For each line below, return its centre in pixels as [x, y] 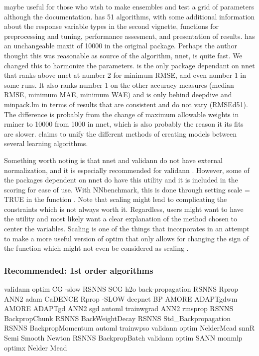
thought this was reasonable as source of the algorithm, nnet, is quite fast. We [123, 55]
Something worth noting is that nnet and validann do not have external [113, 160]
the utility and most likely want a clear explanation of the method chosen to [121, 219]
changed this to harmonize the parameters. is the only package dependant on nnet [129, 65]
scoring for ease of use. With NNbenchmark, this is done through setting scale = [127, 189]
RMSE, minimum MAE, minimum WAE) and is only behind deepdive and [118, 94]
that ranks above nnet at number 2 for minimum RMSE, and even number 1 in [125, 75]
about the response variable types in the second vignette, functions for [112, 26]
